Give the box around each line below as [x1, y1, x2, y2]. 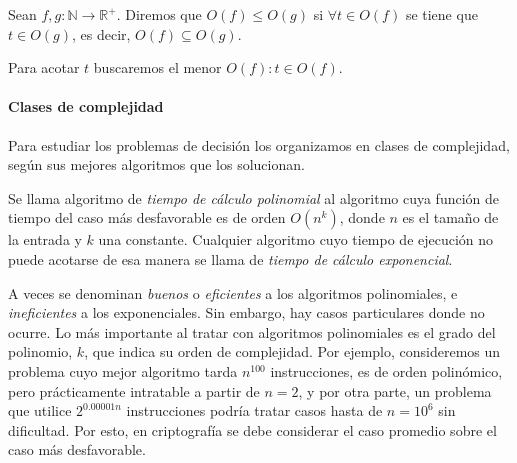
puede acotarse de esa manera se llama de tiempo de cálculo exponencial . [8, 248, 453, 269]
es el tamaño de [402, 207, 499, 228]
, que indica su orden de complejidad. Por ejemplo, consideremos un [84, 341, 501, 362]
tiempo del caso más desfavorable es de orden [8, 207, 286, 228]
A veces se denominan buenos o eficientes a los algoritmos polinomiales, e [8, 282, 458, 303]
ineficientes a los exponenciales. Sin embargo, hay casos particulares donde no [8, 302, 485, 323]
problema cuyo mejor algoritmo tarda [8, 360, 238, 381]
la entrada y [8, 229, 82, 250]
